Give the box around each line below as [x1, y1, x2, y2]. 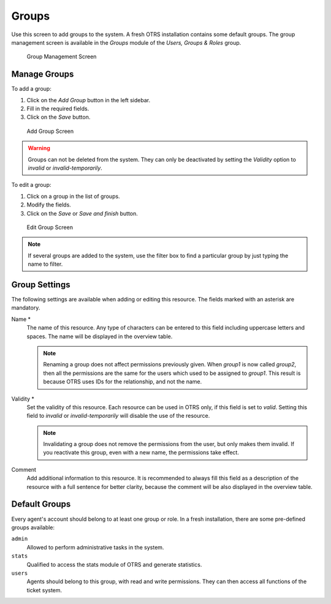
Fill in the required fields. [26, 105, 89, 113]
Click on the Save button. [26, 113, 91, 121]
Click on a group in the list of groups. [26, 192, 120, 200]
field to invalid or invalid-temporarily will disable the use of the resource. [26, 412, 210, 420]
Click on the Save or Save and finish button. [26, 210, 138, 217]
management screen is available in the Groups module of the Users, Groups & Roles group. [11, 39, 242, 46]
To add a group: [11, 85, 51, 92]
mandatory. [11, 304, 40, 312]
